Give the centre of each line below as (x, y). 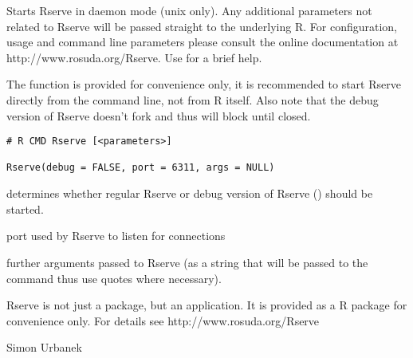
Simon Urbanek (44, 347)
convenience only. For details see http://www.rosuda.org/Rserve (163, 320)
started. (25, 209)
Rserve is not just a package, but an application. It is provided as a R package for (207, 305)
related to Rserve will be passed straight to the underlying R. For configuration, (202, 26)
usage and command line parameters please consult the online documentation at (203, 42)
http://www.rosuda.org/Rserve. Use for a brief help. (134, 57)
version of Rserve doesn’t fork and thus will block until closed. (159, 115)
